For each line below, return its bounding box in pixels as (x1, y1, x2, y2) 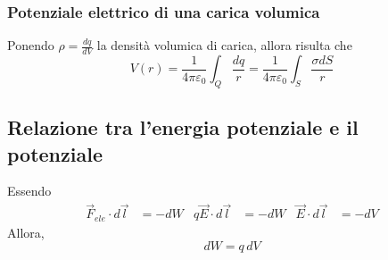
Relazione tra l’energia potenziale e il (7, 113, 359, 141)
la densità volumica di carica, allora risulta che (96, 36, 352, 55)
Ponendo (7, 36, 54, 55)
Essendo (7, 181, 52, 200)
